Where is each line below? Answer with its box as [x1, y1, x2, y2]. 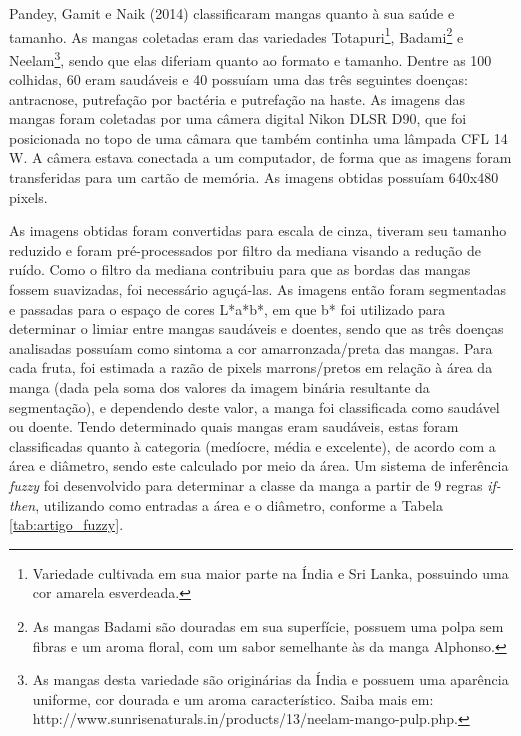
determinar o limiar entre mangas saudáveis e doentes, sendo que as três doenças [9, 318, 504, 339]
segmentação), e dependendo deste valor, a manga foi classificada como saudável [9, 396, 500, 417]
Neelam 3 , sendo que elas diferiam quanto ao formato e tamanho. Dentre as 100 [9, 46, 492, 70]
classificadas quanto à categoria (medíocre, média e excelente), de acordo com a [9, 435, 496, 456]
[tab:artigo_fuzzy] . [9, 514, 124, 535]
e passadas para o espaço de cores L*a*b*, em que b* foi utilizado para [9, 298, 446, 319]
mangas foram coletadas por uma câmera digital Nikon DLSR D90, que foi [9, 108, 467, 129]
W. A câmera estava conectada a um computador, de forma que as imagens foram [9, 147, 512, 168]
